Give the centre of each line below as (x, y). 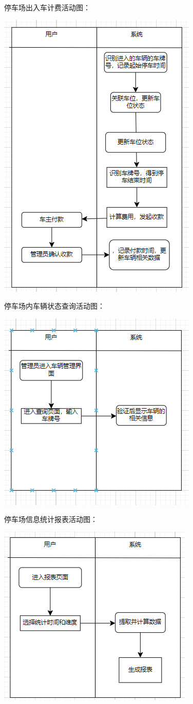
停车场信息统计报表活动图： (51, 519)
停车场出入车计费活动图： (47, 7)
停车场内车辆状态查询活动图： (54, 306)
